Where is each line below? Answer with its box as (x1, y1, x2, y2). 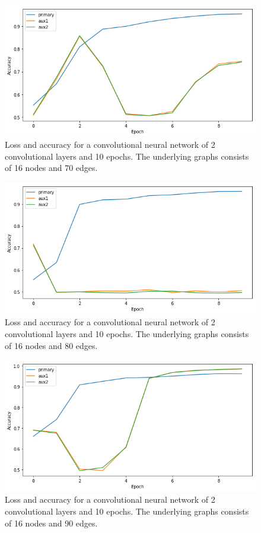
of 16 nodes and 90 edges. (5, 516, 98, 529)
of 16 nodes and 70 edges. (5, 161, 98, 174)
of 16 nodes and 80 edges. (5, 339, 98, 351)
